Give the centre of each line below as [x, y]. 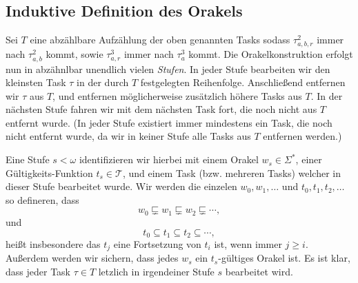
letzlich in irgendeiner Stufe [156, 271]
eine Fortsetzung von [157, 243]
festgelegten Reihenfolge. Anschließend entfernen [243, 82]
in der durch [103, 82]
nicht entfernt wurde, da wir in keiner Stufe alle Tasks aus [128, 136]
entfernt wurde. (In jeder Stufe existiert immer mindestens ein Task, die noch [169, 122]
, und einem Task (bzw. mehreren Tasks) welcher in [231, 172]
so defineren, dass [42, 199]
